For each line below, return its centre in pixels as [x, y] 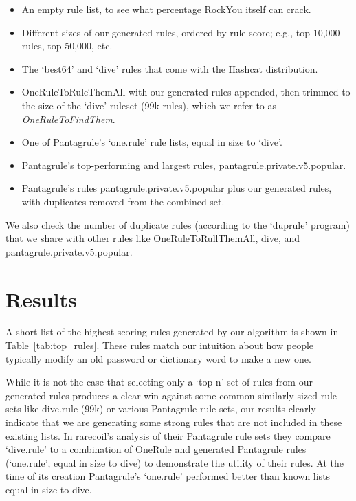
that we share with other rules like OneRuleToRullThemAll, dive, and [153, 238]
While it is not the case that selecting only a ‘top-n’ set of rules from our [159, 382]
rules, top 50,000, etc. [67, 46]
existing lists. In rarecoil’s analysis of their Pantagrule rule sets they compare [168, 435]
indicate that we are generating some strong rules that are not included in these [174, 422]
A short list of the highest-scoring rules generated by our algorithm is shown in [172, 332]
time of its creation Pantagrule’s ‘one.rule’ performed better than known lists [168, 476]
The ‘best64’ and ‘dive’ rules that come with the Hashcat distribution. [170, 68]
